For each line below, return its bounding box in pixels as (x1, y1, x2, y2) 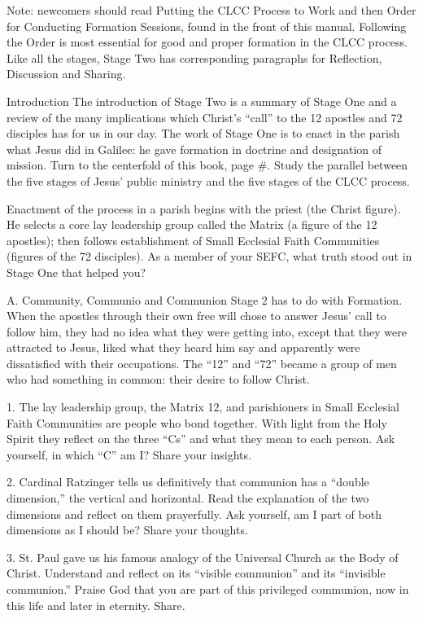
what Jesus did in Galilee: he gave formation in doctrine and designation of (7, 140, 382, 157)
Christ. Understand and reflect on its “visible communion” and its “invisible (7, 564, 386, 582)
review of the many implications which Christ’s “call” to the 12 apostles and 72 (7, 108, 403, 125)
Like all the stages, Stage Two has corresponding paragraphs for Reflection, (7, 49, 382, 66)
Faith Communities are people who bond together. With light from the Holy (7, 414, 387, 431)
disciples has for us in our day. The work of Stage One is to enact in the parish (7, 125, 400, 142)
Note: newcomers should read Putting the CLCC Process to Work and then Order (7, 2, 416, 18)
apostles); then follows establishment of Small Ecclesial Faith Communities (7, 231, 380, 248)
